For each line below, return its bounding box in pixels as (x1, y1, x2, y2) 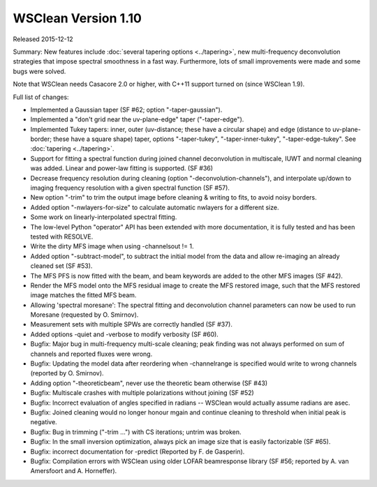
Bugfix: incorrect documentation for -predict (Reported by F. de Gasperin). (30, 447, 245, 456)
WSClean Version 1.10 (13, 10, 142, 26)
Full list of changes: (13, 93, 69, 101)
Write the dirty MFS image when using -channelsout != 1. (30, 242, 194, 250)
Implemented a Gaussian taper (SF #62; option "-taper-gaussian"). (30, 105, 223, 114)
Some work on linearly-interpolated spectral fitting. (30, 213, 177, 221)
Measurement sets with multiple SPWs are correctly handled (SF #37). (30, 320, 233, 329)
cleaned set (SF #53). (30, 262, 93, 270)
